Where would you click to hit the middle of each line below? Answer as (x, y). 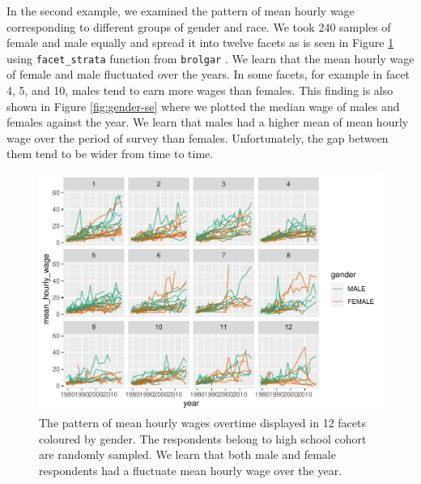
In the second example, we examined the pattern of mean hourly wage (181, 11)
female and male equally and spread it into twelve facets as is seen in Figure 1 (200, 43)
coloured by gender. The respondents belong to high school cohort (203, 438)
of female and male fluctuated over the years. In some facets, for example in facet (208, 74)
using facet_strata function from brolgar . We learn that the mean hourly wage (210, 58)
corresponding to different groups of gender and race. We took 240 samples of (199, 26)
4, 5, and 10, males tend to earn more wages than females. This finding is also (200, 90)
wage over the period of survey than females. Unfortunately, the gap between (198, 137)
